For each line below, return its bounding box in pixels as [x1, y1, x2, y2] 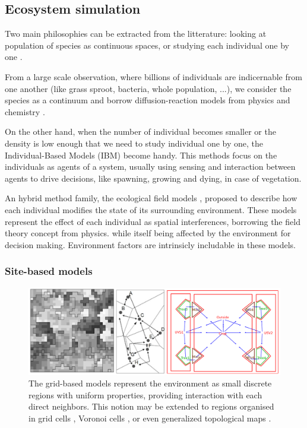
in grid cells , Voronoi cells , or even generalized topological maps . [29, 411, 271, 424]
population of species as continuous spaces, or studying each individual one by [5, 39, 289, 51]
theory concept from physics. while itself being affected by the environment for [5, 227, 291, 239]
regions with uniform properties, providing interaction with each [29, 388, 262, 401]
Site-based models [5, 264, 93, 278]
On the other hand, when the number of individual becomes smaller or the [5, 125, 276, 138]
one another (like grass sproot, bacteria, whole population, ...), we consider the [5, 82, 292, 94]
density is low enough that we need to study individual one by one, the [5, 137, 264, 149]
